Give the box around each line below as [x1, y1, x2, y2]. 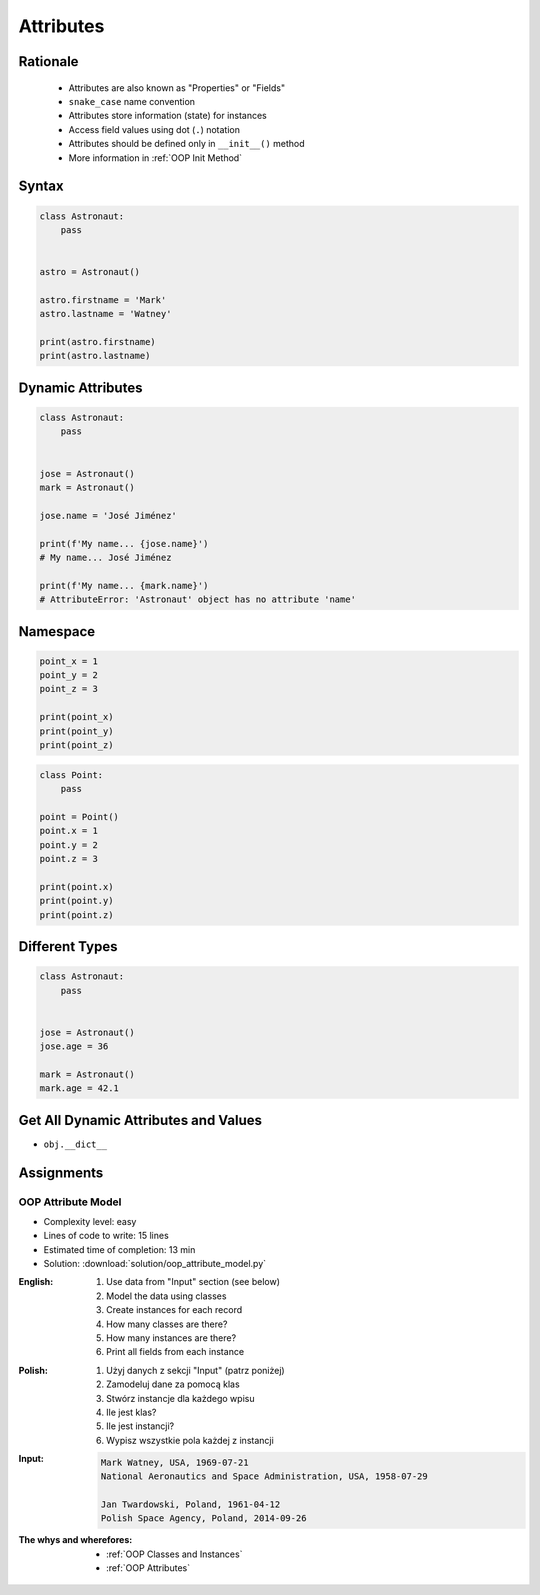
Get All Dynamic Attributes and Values [18, 1111, 263, 1129]
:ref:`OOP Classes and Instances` [106, 1548, 243, 1560]
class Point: [39, 769, 104, 780]
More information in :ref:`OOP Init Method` [68, 151, 243, 164]
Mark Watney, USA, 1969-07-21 [100, 1456, 249, 1468]
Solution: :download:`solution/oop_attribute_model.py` [43, 1258, 267, 1270]
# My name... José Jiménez [39, 551, 172, 563]
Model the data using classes [106, 1290, 227, 1302]
